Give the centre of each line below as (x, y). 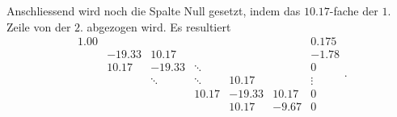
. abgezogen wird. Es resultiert (156, 26)
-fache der (354, 10)
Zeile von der (39, 26)
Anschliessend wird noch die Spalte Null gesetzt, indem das (154, 10)
